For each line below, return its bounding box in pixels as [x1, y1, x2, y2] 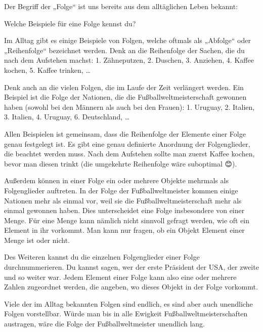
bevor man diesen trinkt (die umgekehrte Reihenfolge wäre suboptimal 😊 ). [4, 158, 237, 169]
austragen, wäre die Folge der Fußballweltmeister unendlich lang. [4, 318, 205, 329]
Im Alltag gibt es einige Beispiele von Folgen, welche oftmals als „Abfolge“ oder [4, 35, 251, 46]
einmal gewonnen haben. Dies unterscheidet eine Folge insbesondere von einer [4, 205, 245, 216]
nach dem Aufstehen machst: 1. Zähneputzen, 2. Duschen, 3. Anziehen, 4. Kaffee [4, 55, 254, 65]
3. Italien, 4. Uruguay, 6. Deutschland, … [4, 111, 130, 122]
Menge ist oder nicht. [4, 234, 70, 245]
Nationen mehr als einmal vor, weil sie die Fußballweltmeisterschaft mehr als [4, 195, 242, 205]
